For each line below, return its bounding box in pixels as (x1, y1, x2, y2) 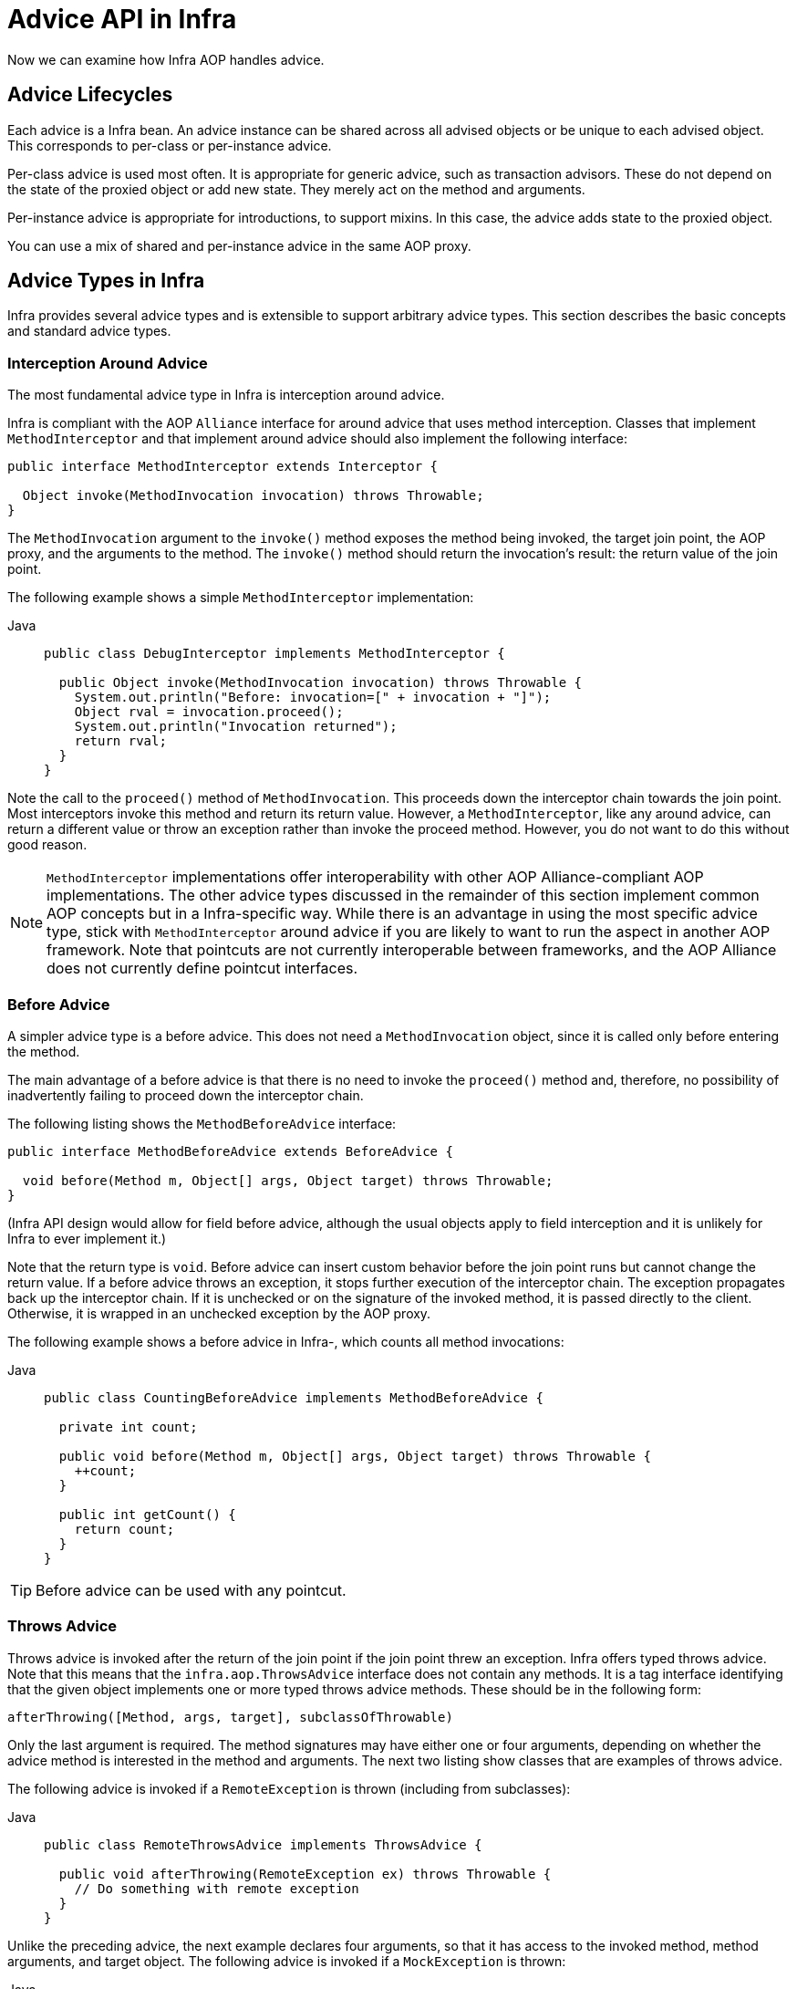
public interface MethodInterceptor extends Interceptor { (7, 459, 439, 474)
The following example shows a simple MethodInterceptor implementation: (7, 589, 474, 606)
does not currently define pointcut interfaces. (47, 959, 358, 978)
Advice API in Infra (7, 4, 237, 35)
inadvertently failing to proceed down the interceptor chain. (7, 1087, 364, 1103)
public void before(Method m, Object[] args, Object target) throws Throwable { (58, 1448, 651, 1463)
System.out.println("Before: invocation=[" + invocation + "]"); (74, 690, 552, 705)
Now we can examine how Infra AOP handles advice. (7, 51, 325, 68)
